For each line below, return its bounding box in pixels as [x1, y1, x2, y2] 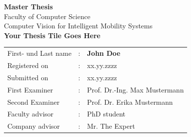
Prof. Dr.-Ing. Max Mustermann [87, 84, 184, 94]
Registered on [7, 60, 48, 70]
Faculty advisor [7, 109, 54, 119]
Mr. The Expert [87, 121, 135, 131]
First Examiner [7, 84, 53, 94]
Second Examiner [7, 96, 60, 107]
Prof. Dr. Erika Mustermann [87, 96, 173, 107]
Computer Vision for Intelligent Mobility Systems [4, 21, 153, 31]
